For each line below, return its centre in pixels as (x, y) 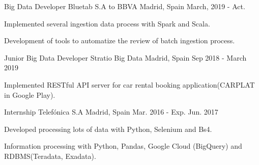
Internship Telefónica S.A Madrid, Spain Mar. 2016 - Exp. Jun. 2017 (111, 112)
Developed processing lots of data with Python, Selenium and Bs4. (108, 129)
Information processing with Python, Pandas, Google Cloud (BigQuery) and (123, 146)
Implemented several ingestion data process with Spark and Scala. (107, 23)
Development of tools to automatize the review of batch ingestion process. (120, 40)
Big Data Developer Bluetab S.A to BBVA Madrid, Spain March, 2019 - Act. (125, 6)
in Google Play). (30, 94)
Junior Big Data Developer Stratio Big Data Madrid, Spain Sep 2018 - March (125, 57)
